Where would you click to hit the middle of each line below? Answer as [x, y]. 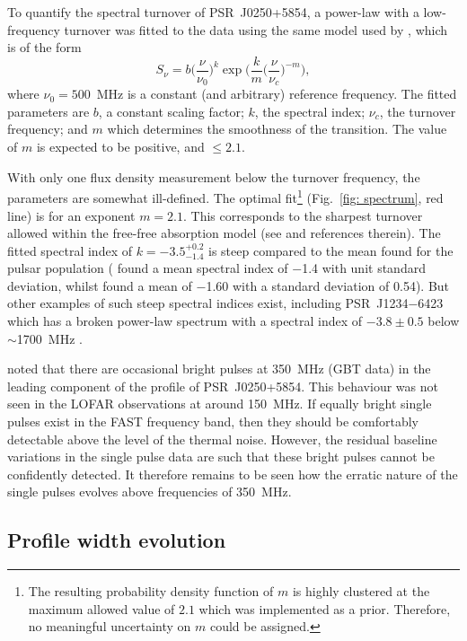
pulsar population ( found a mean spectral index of [148, 268]
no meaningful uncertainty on [110, 626]
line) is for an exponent [71, 215]
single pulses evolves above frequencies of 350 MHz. [150, 492]
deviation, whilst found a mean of [100, 285]
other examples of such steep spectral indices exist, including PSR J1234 [208, 303]
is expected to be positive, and [120, 147]
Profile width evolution [117, 540]
